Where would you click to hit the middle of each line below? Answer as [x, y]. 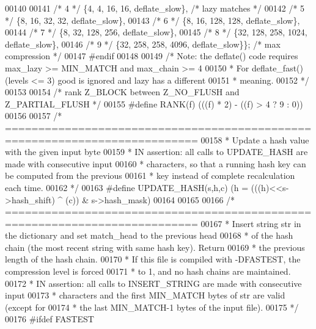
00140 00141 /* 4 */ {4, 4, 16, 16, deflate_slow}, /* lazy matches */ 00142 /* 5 [155, 8]
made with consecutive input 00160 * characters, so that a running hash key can [156, 163]
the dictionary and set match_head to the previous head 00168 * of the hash [149, 235]
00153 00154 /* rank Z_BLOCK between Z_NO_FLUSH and [122, 92]
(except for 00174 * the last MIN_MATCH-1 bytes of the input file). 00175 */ [152, 307]
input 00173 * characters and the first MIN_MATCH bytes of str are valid [145, 295]
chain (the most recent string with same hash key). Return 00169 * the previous [155, 247]
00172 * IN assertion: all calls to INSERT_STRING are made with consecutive [153, 283]
